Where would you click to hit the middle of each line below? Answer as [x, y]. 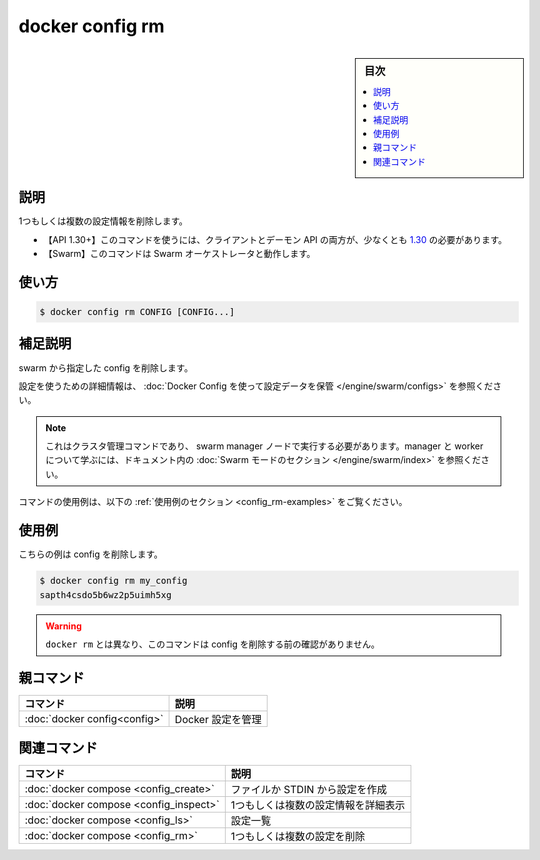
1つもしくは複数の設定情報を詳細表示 [318, 805]
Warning [63, 626]
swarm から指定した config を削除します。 [106, 367]
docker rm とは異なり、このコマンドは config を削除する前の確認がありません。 [212, 644]
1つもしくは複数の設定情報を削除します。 [103, 221]
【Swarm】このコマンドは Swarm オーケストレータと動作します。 [179, 254]
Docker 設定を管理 [218, 719]
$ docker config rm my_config [113, 581]
